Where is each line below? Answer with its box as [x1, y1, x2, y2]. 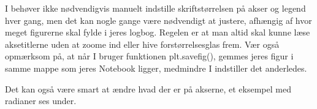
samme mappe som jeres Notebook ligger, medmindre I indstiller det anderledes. [5, 61, 307, 74]
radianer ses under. [5, 94, 77, 107]
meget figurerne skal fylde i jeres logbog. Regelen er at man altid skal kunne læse [5, 26, 310, 39]
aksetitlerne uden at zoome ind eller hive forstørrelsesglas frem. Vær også [5, 37, 280, 50]
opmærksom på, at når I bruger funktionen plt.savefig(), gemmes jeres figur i [5, 50, 294, 62]
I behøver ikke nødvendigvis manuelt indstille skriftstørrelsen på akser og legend [5, 2, 306, 14]
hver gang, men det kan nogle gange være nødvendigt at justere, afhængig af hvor [5, 13, 312, 26]
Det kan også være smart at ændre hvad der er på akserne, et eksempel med [5, 82, 291, 95]
